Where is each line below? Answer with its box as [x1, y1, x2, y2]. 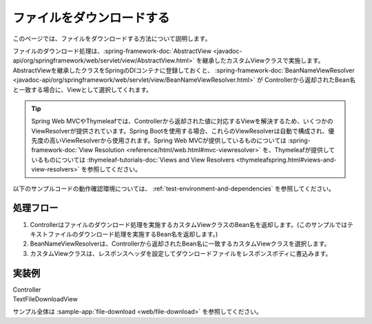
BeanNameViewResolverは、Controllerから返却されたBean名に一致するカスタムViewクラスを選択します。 [30, 239, 331, 248]
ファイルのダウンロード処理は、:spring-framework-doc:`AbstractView [12, 47, 211, 55]
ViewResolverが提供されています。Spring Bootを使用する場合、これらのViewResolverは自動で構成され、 [31, 127, 329, 135]
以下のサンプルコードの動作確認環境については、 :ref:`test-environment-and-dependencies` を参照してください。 [12, 184, 335, 193]
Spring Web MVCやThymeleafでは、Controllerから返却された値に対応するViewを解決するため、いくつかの [31, 117, 333, 125]
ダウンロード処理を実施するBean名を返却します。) [78, 230, 218, 238]
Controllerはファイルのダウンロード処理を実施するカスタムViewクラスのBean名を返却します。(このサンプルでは [30, 220, 348, 228]
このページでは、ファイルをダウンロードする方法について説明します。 [12, 34, 211, 43]
